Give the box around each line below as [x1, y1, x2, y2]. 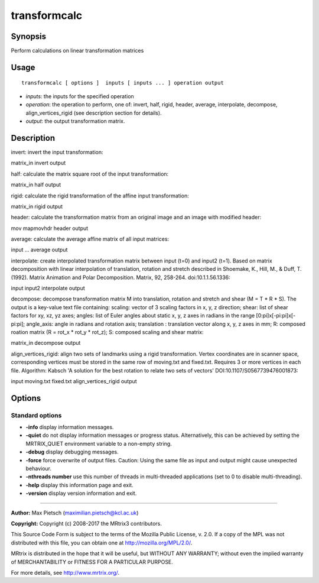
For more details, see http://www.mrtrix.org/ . [11, 569, 120, 576]
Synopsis [11, 31, 47, 41]
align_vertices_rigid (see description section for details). [25, 109, 162, 116]
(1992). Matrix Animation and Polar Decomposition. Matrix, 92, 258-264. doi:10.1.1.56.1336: [11, 274, 230, 281]
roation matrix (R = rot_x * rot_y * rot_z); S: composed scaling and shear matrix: [11, 328, 204, 335]
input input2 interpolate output [11, 284, 85, 292]
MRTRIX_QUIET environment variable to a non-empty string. [25, 440, 172, 447]
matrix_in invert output [11, 160, 66, 167]
